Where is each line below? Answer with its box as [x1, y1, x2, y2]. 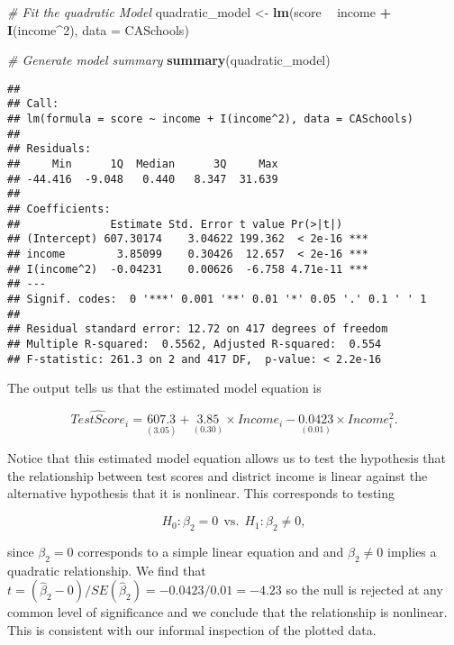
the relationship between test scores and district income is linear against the [7, 466, 428, 485]
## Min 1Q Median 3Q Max [7, 158, 278, 171]
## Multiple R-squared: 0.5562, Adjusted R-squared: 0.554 [7, 337, 382, 350]
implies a [387, 541, 437, 560]
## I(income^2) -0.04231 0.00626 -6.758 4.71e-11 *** [7, 262, 368, 276]
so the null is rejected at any [286, 580, 443, 599]
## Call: [7, 97, 59, 111]
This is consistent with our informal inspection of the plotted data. [7, 620, 377, 639]
